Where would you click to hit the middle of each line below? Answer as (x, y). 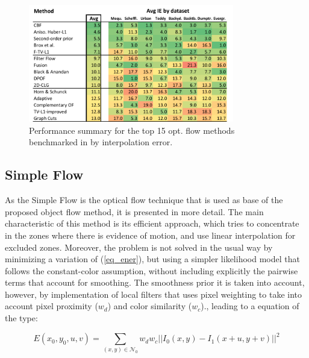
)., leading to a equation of (250, 306)
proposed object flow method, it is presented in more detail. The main (134, 211)
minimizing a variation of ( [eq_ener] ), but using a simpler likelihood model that (152, 259)
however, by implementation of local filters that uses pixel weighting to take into (154, 294)
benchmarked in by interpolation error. (101, 142)
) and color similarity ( (150, 306)
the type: (21, 318)
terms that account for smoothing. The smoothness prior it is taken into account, (155, 282)
